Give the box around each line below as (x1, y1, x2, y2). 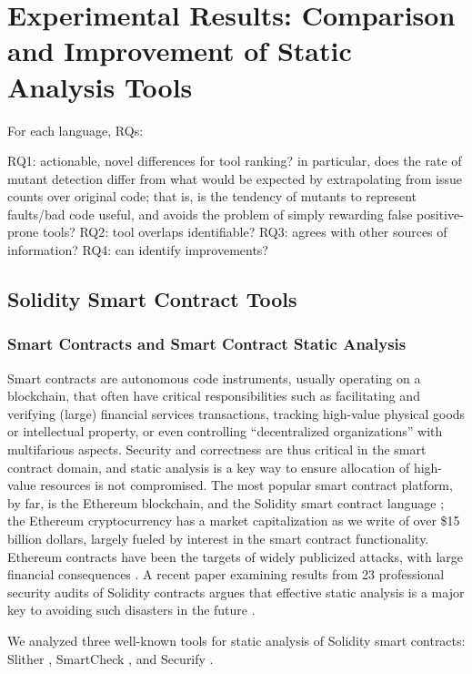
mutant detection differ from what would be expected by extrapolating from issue (7, 168, 463, 188)
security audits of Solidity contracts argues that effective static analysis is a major (7, 582, 465, 601)
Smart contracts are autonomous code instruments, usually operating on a (7, 368, 421, 387)
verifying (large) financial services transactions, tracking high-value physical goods (7, 403, 466, 423)
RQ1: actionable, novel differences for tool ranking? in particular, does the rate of (7, 151, 462, 170)
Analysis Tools (7, 67, 193, 105)
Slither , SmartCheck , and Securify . (7, 648, 214, 668)
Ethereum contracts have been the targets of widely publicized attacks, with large (7, 546, 464, 566)
